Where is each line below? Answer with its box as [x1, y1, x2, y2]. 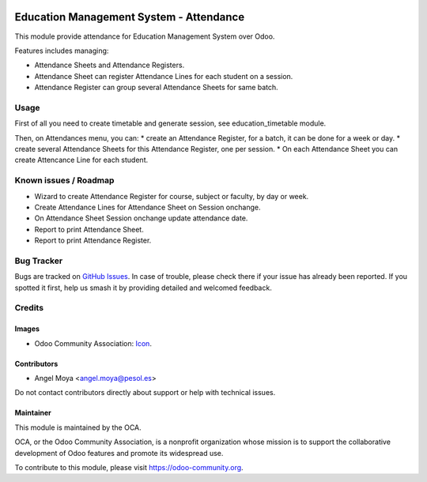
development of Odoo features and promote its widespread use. [14, 448, 224, 458]
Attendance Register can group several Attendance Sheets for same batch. [34, 83, 278, 92]
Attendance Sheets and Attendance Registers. [34, 60, 185, 70]
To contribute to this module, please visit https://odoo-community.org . [14, 462, 244, 472]
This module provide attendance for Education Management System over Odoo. [14, 32, 275, 41]
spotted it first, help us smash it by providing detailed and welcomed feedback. [14, 283, 272, 292]
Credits [14, 303, 43, 314]
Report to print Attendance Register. [34, 235, 152, 245]
